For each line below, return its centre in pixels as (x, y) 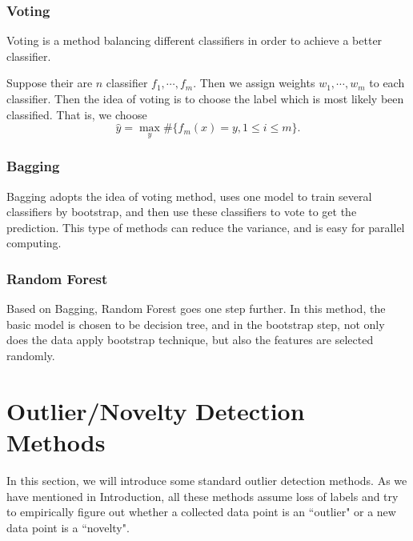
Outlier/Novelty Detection (156, 410)
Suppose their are (50, 83)
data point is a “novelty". (68, 527)
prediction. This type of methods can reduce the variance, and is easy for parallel (206, 227)
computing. (34, 243)
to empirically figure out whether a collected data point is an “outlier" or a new (201, 512)
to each (387, 83)
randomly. (31, 355)
